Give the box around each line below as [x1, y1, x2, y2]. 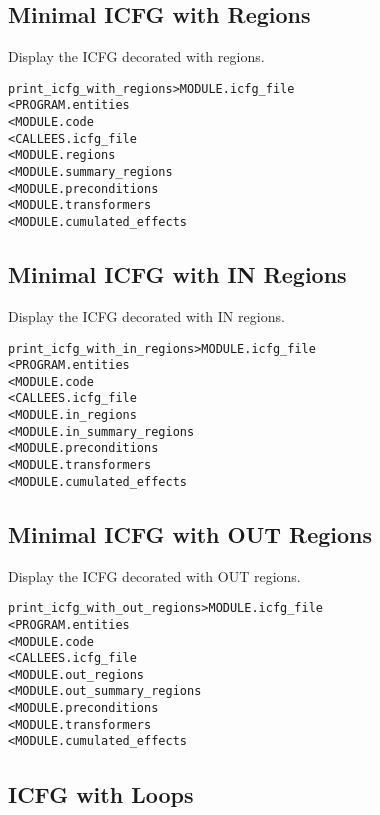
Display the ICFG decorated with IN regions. [8, 305, 285, 326]
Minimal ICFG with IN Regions [8, 259, 347, 290]
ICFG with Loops [8, 778, 194, 809]
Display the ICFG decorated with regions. [8, 46, 265, 67]
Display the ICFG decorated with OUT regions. [8, 565, 301, 586]
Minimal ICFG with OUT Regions [8, 518, 373, 549]
